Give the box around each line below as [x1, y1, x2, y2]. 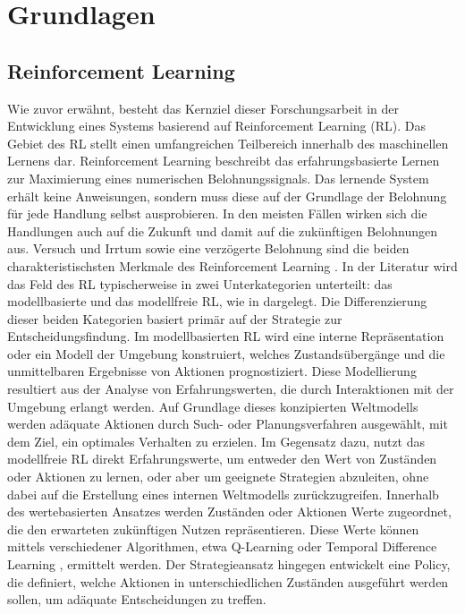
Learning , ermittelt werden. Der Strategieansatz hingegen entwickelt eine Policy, [7, 555, 451, 574]
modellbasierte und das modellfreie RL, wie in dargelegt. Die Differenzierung [7, 292, 427, 311]
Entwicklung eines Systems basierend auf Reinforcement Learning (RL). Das [7, 116, 426, 135]
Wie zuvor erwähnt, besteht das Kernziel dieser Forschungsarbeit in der [7, 98, 399, 117]
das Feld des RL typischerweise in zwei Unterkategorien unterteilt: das [7, 274, 393, 293]
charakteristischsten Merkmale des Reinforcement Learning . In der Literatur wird [7, 256, 458, 275]
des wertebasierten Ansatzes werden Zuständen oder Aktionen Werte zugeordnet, [7, 502, 452, 521]
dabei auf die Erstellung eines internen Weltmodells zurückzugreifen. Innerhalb [7, 484, 439, 503]
